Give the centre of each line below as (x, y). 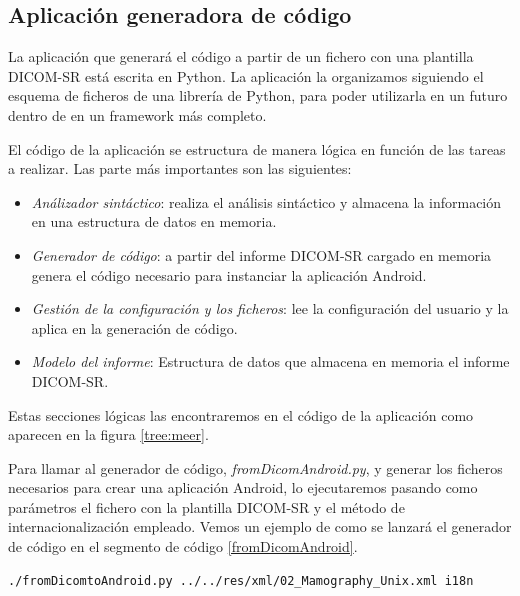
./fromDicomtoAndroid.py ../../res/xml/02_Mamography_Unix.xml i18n (241, 580)
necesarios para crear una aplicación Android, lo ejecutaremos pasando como (243, 487)
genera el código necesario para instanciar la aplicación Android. (229, 274)
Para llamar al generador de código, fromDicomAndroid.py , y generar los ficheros (255, 467)
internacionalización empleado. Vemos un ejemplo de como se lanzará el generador (260, 526)
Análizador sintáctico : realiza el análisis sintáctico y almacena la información (266, 201)
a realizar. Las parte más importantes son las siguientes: (180, 168)
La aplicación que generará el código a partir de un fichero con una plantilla (241, 56)
